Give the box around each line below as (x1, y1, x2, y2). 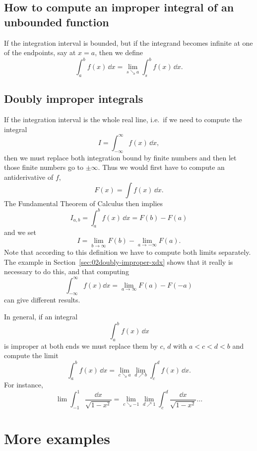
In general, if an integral (4, 311, 78, 321)
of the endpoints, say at (4, 47, 76, 58)
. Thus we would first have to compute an (98, 162, 225, 172)
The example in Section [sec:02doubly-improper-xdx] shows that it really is (4, 256, 233, 267)
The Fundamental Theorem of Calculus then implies (4, 198, 163, 208)
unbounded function (4, 14, 109, 29)
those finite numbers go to (4, 162, 84, 172)
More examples (4, 428, 110, 449)
